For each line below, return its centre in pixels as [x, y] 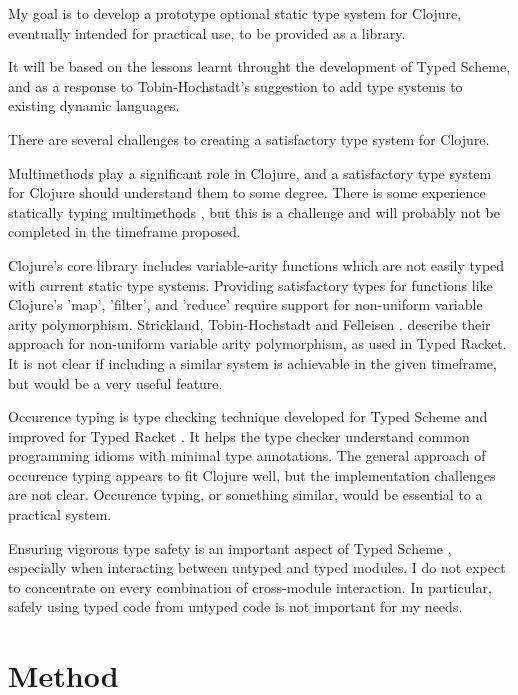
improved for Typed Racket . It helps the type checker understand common [239, 435]
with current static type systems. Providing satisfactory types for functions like [250, 284]
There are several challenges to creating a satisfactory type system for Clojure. [249, 138]
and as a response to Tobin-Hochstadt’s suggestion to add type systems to [235, 85]
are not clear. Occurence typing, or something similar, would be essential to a [245, 494]
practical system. [60, 514]
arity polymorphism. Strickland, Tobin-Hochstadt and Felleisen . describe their [249, 323]
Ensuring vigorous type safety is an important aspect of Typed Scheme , [230, 547]
